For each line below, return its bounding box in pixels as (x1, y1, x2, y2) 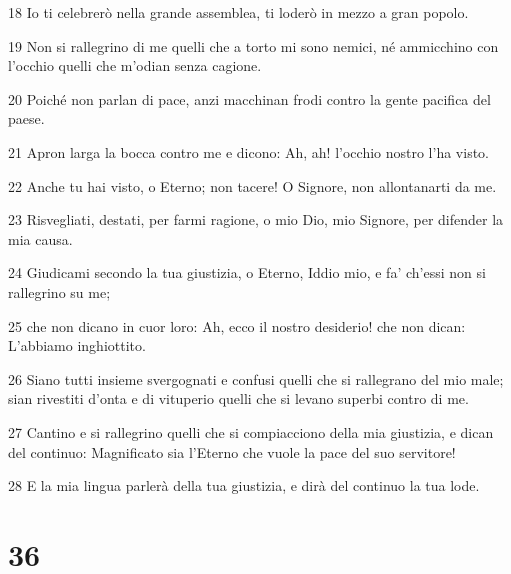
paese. (8, 108, 45, 129)
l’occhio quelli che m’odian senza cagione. (8, 55, 262, 76)
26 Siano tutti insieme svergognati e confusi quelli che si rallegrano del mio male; (8, 368, 504, 389)
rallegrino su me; (8, 281, 111, 302)
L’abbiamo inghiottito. (8, 335, 146, 356)
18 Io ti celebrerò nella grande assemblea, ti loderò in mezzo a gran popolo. (8, 2, 469, 22)
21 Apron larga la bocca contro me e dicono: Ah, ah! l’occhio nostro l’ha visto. (8, 141, 489, 162)
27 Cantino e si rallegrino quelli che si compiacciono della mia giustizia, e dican (8, 421, 494, 442)
